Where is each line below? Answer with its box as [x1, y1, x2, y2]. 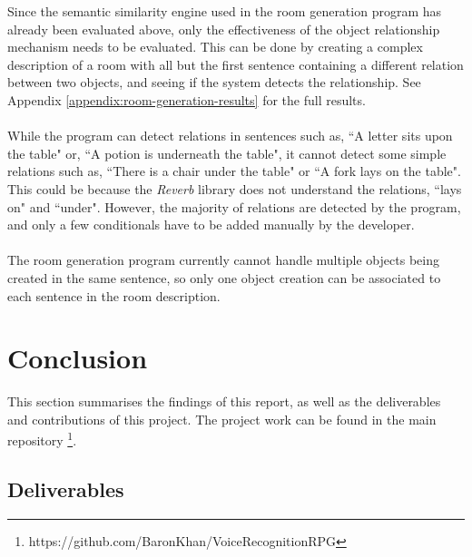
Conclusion [7, 339, 148, 376]
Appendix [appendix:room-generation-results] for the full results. [7, 90, 366, 109]
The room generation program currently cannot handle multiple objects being [7, 250, 439, 269]
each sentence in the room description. [7, 286, 221, 305]
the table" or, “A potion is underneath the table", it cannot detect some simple [7, 143, 447, 162]
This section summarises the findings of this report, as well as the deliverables [7, 392, 441, 411]
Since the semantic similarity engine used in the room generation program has [7, 2, 442, 20]
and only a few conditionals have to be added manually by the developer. [7, 215, 415, 234]
